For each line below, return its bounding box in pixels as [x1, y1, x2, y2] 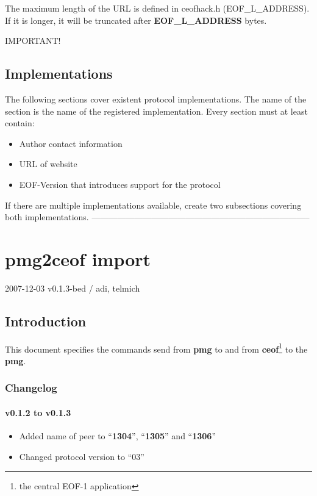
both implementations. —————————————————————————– [5, 210, 310, 223]
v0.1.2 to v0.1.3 [5, 406, 71, 419]
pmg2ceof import [5, 246, 151, 271]
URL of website [19, 157, 77, 170]
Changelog [5, 380, 57, 395]
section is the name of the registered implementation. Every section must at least [5, 104, 308, 117]
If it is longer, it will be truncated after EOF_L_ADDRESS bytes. [5, 13, 267, 26]
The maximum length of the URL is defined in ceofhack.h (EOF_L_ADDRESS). [5, 2, 310, 14]
